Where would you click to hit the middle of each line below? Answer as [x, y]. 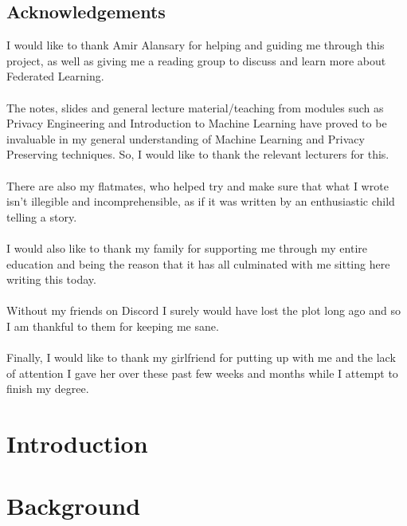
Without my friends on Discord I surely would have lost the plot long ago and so [203, 310]
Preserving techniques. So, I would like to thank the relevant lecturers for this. [198, 154]
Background [74, 506]
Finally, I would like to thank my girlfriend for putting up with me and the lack [201, 357]
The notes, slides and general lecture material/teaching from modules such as [195, 107]
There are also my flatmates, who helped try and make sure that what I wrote [198, 185]
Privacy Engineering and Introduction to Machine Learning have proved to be [197, 123]
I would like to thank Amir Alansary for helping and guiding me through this [196, 45]
